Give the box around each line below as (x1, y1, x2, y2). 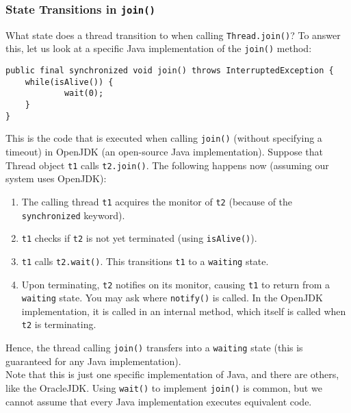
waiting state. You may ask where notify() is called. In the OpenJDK (21, 290, 323, 305)
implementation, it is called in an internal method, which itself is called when (21, 303, 346, 318)
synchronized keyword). (21, 208, 125, 222)
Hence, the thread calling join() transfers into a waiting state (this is (5, 340, 303, 355)
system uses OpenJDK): (5, 171, 107, 186)
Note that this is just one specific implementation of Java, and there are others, (5, 367, 339, 381)
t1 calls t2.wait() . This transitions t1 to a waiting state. (21, 253, 269, 268)
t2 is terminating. (21, 317, 96, 331)
